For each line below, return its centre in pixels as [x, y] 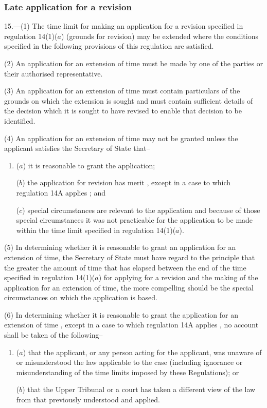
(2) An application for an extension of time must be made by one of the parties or [134, 63]
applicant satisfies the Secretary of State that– [77, 148]
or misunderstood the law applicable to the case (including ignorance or [129, 362]
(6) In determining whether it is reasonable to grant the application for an [121, 314]
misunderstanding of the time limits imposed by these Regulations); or [128, 372]
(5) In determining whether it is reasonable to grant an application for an [120, 247]
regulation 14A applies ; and [61, 192]
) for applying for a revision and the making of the [178, 277]
